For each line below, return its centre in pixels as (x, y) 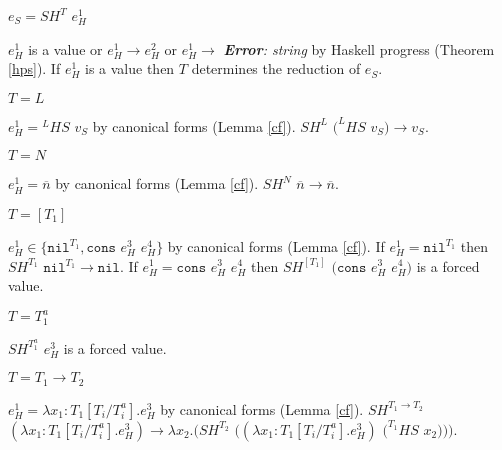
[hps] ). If (34, 68)
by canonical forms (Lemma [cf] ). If (276, 245)
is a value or (65, 48)
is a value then (130, 68)
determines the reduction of (276, 68)
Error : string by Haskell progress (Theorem (359, 48)
